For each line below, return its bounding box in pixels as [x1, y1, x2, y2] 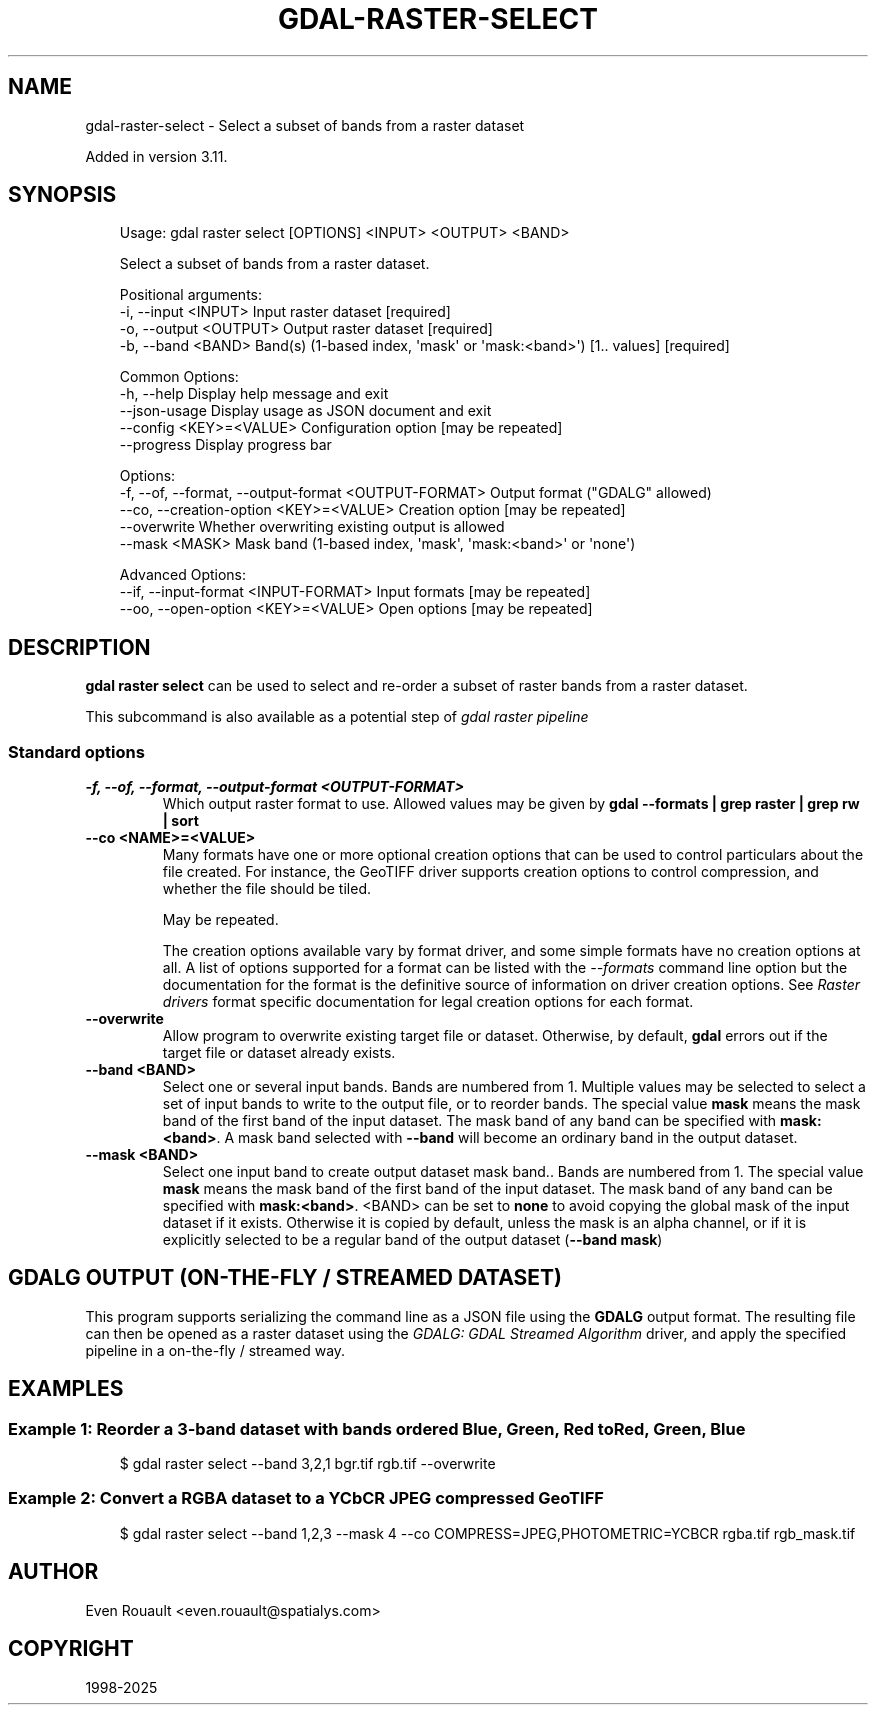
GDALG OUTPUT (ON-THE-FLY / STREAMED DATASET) [8, 1265, 563, 1291]
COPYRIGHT [8, 1636, 134, 1662]
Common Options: [119, 368, 239, 386]
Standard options [8, 741, 145, 762]
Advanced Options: [119, 566, 247, 584]
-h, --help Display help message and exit [119, 385, 389, 403]
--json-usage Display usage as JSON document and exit [119, 402, 492, 420]
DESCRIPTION [8, 634, 151, 660]
